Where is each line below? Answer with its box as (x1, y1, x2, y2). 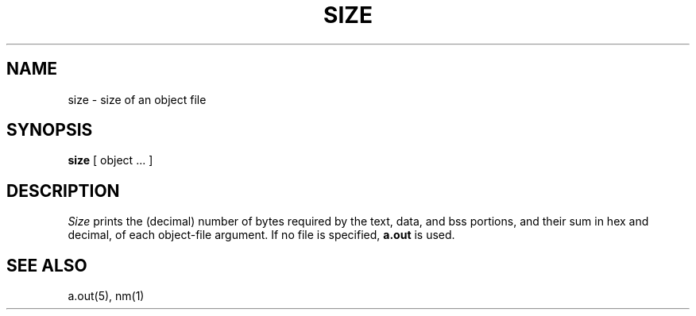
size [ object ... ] (68, 153, 153, 168)
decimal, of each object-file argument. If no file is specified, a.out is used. (68, 228, 455, 242)
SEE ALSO (6, 255, 87, 276)
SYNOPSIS (6, 120, 93, 141)
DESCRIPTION (6, 180, 120, 201)
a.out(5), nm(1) (68, 289, 145, 303)
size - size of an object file (68, 92, 207, 106)
